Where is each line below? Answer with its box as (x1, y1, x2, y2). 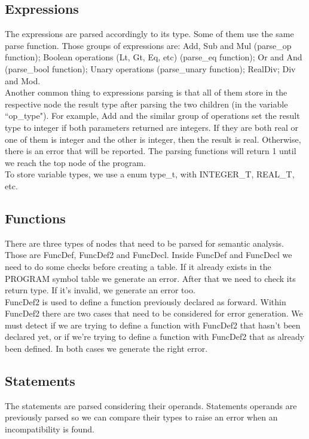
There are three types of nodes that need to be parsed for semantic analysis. (5, 237, 284, 249)
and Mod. (5, 74, 41, 87)
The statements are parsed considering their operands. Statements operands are (5, 399, 297, 412)
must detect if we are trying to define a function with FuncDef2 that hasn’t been (5, 318, 301, 331)
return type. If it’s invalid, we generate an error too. (5, 284, 195, 296)
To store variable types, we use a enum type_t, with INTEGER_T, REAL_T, (5, 168, 295, 180)
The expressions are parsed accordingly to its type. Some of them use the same (5, 27, 294, 40)
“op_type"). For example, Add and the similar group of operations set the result (5, 109, 300, 122)
